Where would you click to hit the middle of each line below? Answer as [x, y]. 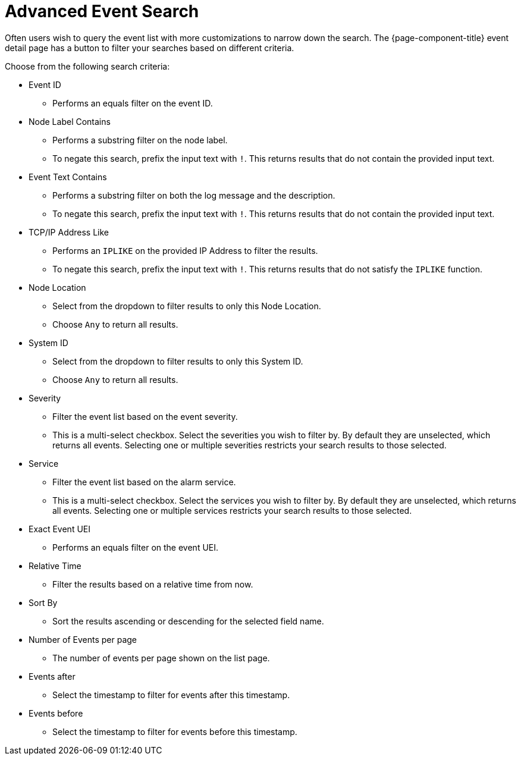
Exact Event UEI [59, 529]
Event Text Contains [68, 177]
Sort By [43, 602]
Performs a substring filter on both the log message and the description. [194, 195]
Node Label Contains [70, 121]
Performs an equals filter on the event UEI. [136, 547]
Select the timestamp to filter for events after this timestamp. [171, 695]
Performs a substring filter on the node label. [140, 140]
